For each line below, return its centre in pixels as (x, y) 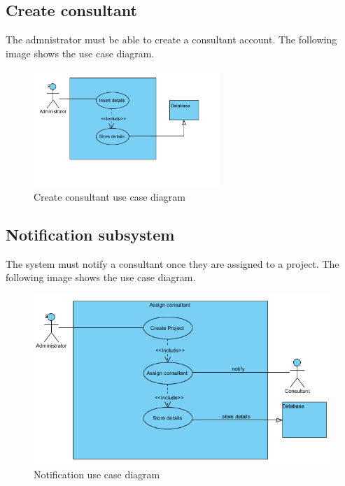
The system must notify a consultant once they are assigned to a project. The (172, 263)
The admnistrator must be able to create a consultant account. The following (171, 40)
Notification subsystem (90, 234)
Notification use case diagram (97, 474)
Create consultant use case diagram (110, 196)
